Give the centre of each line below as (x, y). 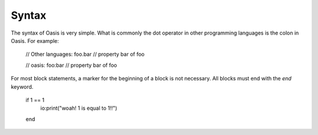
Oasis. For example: (35, 41)
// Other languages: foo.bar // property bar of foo (85, 54)
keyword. (22, 87)
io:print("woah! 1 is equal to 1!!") (79, 108)
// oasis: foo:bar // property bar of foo (71, 65)
